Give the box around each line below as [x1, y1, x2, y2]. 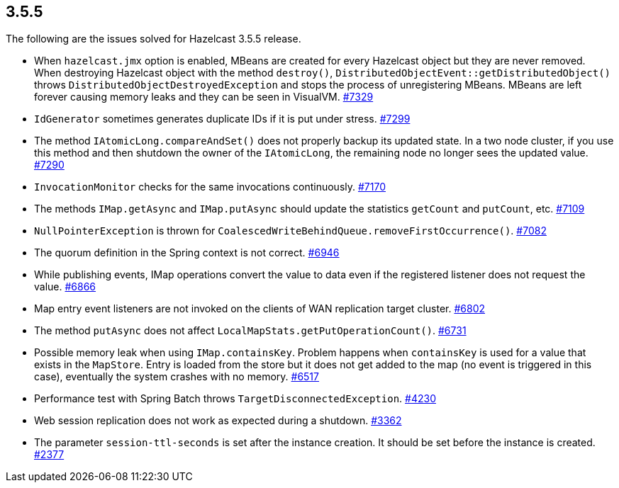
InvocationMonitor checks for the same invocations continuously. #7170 [34, 181, 386, 193]
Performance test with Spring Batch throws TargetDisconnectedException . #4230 [34, 392, 436, 405]
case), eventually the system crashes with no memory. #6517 [34, 370, 319, 383]
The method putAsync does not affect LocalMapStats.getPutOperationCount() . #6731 [34, 324, 467, 337]
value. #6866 [34, 280, 96, 293]
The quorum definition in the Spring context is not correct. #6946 [34, 246, 340, 259]
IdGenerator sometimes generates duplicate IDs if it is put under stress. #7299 [34, 113, 411, 125]
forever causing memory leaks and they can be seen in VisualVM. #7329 [34, 91, 374, 103]
